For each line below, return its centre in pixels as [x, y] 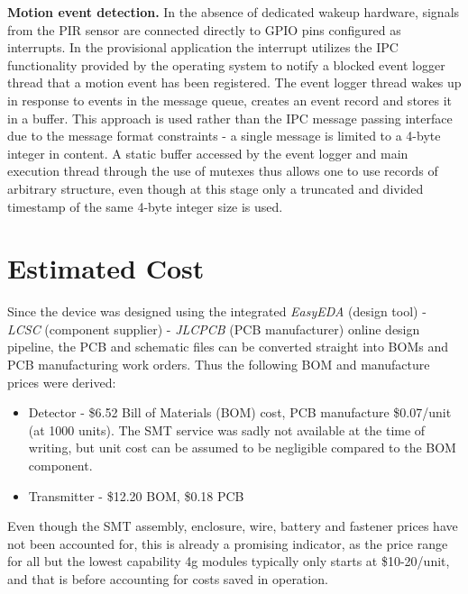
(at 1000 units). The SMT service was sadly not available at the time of [227, 430]
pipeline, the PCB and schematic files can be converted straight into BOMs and [228, 347]
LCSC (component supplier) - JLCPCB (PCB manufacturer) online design [214, 329]
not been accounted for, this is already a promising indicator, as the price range [228, 543]
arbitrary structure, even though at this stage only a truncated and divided [216, 188]
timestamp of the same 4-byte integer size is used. [145, 206]
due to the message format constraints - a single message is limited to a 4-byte [224, 136]
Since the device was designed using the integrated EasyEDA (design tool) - [217, 311]
